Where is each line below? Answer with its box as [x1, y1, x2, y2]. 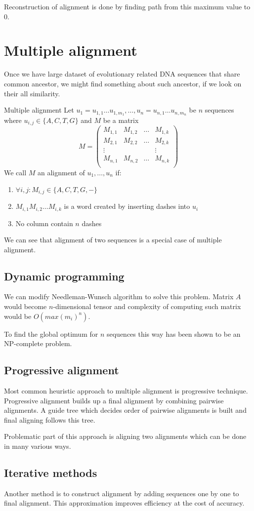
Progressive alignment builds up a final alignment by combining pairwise [4, 395, 224, 405]
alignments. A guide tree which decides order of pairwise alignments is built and [4, 405, 247, 415]
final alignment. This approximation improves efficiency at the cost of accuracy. [4, 498, 245, 508]
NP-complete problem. [4, 338, 72, 349]
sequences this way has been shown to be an [106, 328, 241, 339]
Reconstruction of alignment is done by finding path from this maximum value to [4, 1, 251, 11]
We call [4, 167, 27, 177]
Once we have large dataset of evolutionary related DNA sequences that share [4, 69, 240, 79]
